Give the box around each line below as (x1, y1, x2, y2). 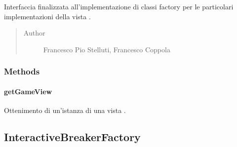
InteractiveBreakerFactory (4, 129, 141, 144)
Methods (4, 65, 40, 77)
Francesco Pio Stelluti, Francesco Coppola (43, 44, 170, 54)
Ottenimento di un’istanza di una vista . (4, 105, 126, 115)
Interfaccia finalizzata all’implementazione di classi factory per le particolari (4, 1, 234, 11)
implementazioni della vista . (4, 11, 91, 21)
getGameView (4, 86, 52, 96)
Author (23, 28, 45, 38)
